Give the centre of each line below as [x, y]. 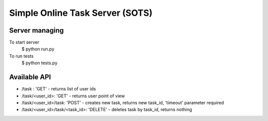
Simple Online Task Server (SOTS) [81, 13]
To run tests [21, 56]
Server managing [36, 30]
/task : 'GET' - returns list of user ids [59, 89]
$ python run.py [38, 49]
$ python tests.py [39, 63]
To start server [24, 42]
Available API [30, 77]
